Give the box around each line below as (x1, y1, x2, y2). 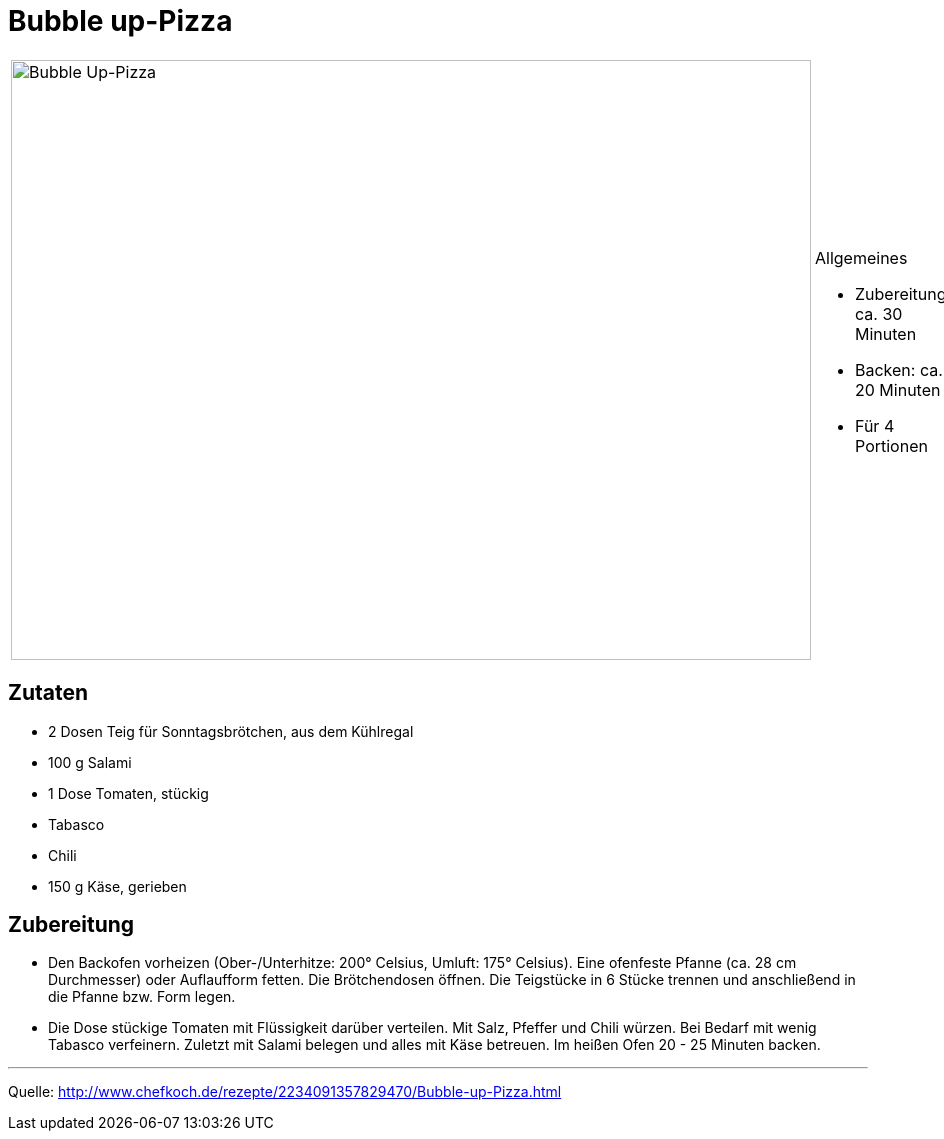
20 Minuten (855, 379, 941, 400)
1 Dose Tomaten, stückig (48, 784, 209, 802)
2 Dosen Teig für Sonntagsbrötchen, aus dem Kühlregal (48, 722, 414, 740)
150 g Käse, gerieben (48, 877, 187, 895)
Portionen (855, 435, 928, 456)
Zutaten (8, 680, 89, 706)
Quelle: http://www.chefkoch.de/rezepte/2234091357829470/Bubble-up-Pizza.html (8, 1083, 562, 1101)
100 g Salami (48, 753, 132, 771)
